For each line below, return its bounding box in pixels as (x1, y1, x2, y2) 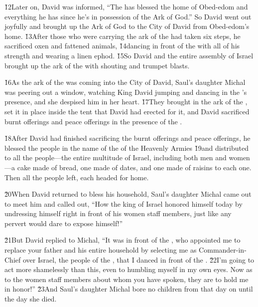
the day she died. (4, 294, 57, 304)
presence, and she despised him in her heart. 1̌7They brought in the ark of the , (4, 96, 248, 107)
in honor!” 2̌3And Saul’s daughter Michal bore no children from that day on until (4, 284, 253, 294)
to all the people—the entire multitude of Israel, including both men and (4, 152, 227, 163)
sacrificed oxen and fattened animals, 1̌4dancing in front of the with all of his (4, 40, 240, 51)
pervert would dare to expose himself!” (4, 218, 123, 228)
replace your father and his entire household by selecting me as (4, 245, 197, 255)
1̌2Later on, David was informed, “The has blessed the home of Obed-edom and (4, 1, 248, 11)
